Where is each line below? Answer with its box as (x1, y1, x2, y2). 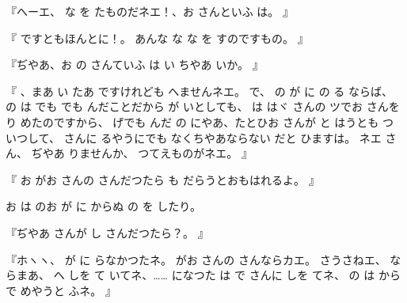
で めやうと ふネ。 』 (6, 282, 116, 298)
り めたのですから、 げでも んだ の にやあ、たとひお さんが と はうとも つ (6, 113, 394, 130)
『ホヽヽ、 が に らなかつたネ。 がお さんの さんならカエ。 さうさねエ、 (6, 251, 386, 267)
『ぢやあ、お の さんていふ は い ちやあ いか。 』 (6, 56, 264, 73)
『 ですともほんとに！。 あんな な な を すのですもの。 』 (6, 29, 309, 46)
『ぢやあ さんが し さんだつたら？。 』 (6, 224, 209, 241)
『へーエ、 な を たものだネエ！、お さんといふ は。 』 (6, 3, 294, 19)
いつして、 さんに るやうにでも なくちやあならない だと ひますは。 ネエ (6, 129, 382, 146)
